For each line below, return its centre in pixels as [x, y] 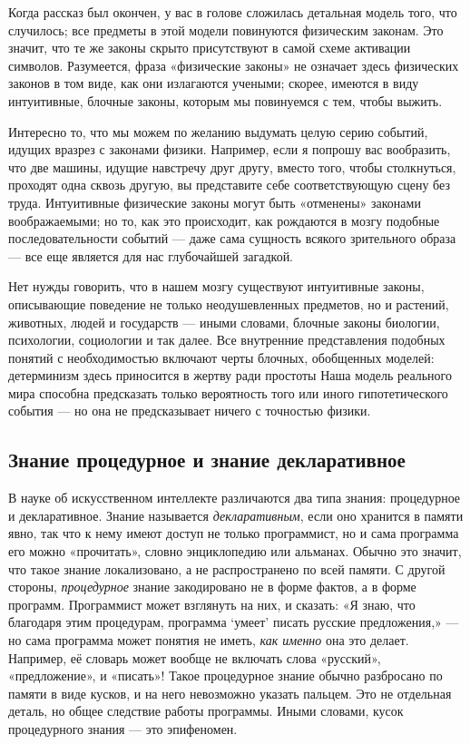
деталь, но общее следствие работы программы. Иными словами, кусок [206, 711]
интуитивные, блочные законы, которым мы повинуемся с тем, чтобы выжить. [225, 100]
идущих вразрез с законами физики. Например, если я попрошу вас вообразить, [230, 149]
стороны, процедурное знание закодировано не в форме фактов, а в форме [212, 587]
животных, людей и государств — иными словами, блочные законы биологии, [224, 322]
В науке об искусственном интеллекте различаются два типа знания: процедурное [235, 498]
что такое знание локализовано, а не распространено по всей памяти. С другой [227, 568]
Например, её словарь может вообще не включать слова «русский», [195, 657]
